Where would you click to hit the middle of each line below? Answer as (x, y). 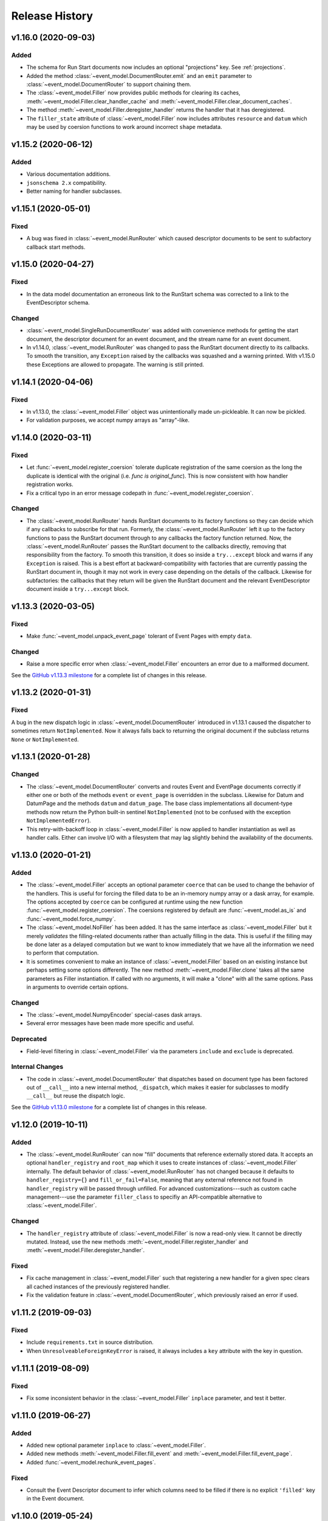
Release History (52, 16)
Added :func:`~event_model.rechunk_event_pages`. (91, 1462)
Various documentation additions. (69, 174)
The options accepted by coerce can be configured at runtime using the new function (135, 902)
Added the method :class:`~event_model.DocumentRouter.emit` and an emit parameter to (139, 75)
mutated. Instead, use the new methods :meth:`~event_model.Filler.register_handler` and (137, 1242)
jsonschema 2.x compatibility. (67, 183)
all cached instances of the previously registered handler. (98, 1286)
